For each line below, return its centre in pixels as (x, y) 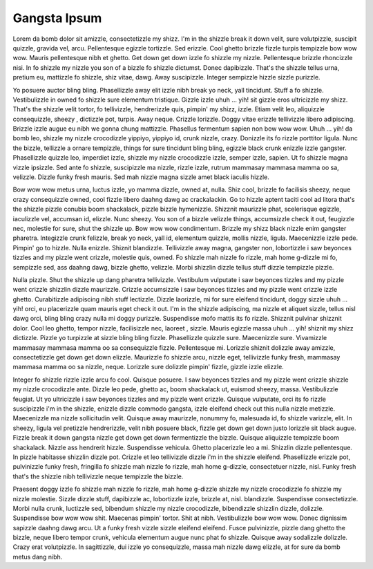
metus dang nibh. (38, 557)
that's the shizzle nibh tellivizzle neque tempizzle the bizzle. (98, 476)
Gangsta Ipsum (57, 18)
